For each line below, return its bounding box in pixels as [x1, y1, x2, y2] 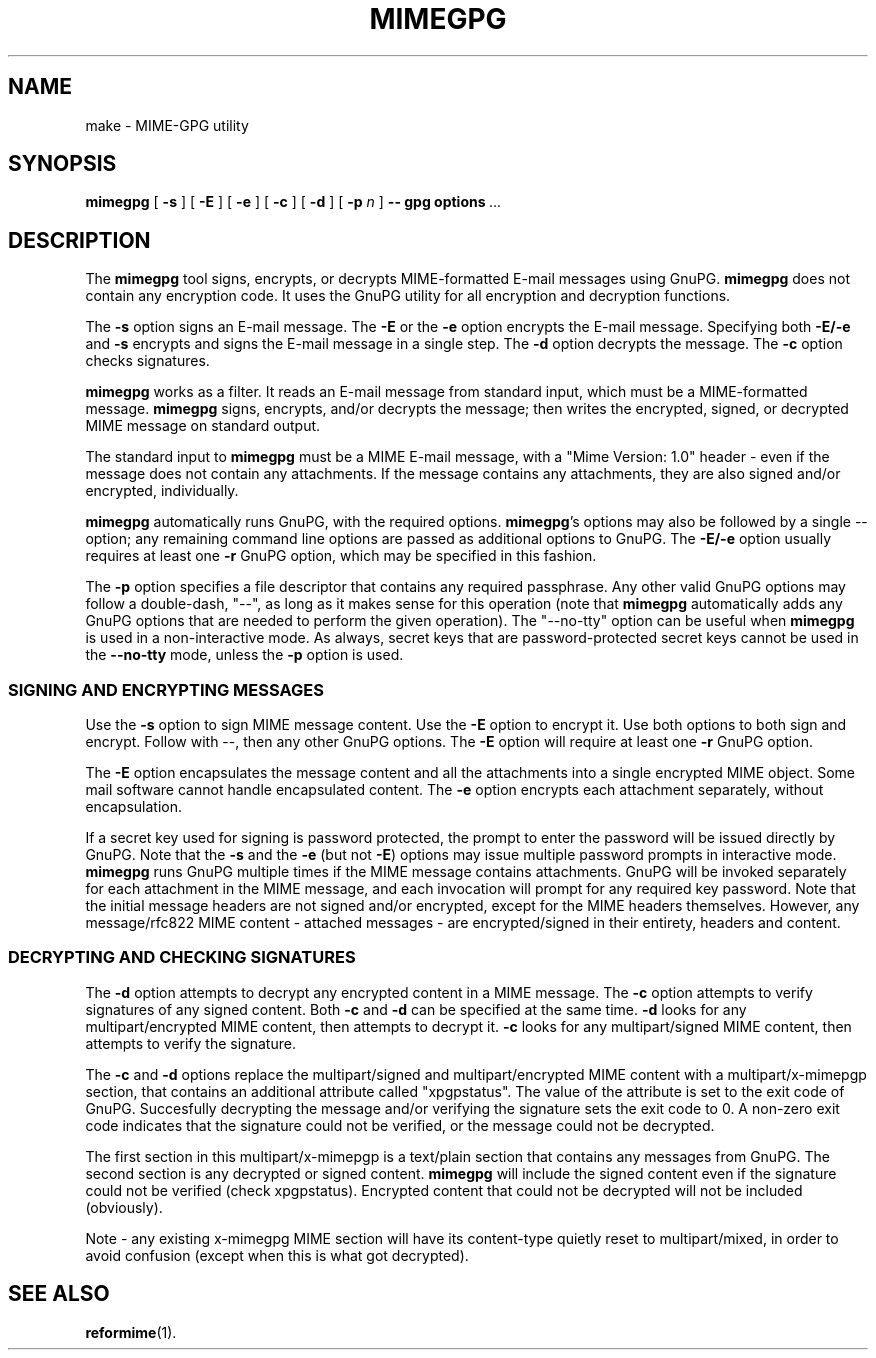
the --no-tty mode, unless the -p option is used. [85, 646, 404, 664]
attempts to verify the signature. [85, 1034, 296, 1052]
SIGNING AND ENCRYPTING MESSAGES [8, 679, 324, 700]
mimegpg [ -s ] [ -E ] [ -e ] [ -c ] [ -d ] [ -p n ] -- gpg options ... [85, 193, 502, 211]
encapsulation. [85, 798, 182, 816]
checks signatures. [85, 352, 210, 370]
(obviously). [85, 1198, 163, 1216]
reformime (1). [85, 1323, 177, 1341]
